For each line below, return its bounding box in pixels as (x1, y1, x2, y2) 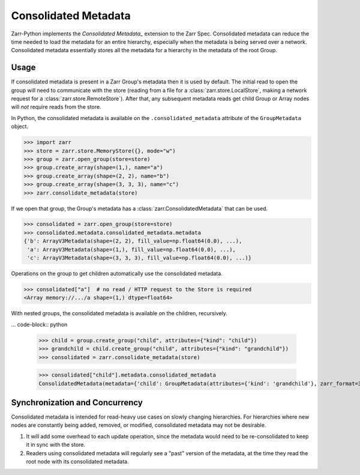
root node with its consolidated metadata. (26, 458, 129, 465)
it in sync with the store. (26, 441, 86, 449)
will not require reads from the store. (11, 103, 101, 110)
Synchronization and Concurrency (11, 397, 143, 408)
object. (11, 123, 29, 130)
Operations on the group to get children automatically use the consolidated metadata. (11, 270, 223, 277)
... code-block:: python (11, 321, 68, 328)
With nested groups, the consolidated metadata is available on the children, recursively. (11, 310, 228, 317)
